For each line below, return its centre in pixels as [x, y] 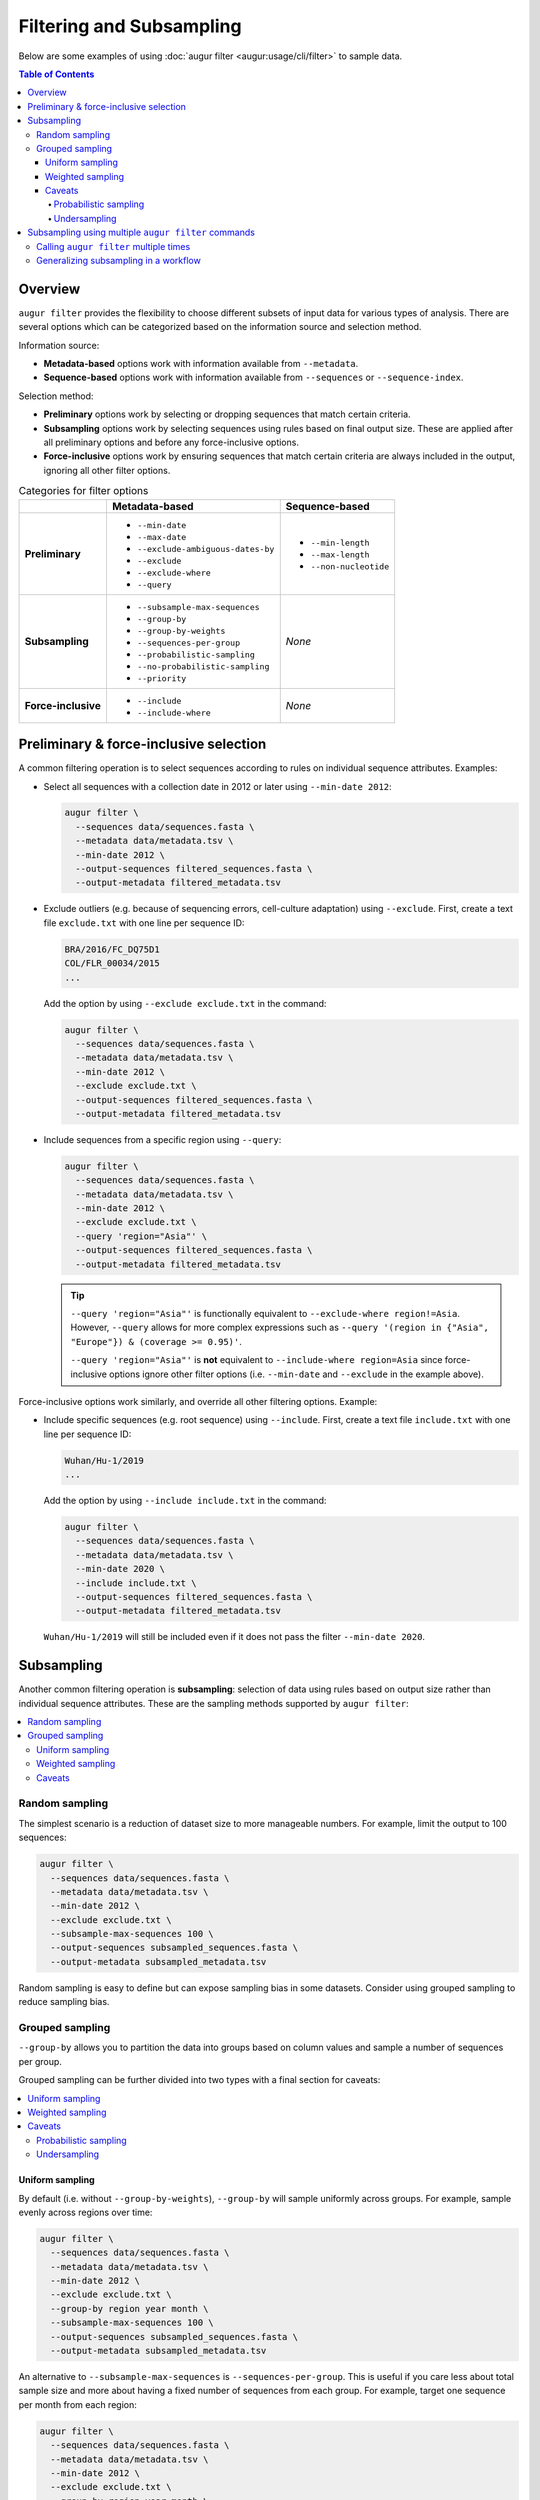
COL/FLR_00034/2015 [112, 963]
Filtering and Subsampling [130, 26]
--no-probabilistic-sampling [203, 666]
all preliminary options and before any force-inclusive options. [171, 442]
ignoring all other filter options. [107, 470]
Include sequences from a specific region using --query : [162, 1139]
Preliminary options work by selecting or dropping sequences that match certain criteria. [227, 414]
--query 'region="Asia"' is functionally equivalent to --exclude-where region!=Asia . [265, 1313]
